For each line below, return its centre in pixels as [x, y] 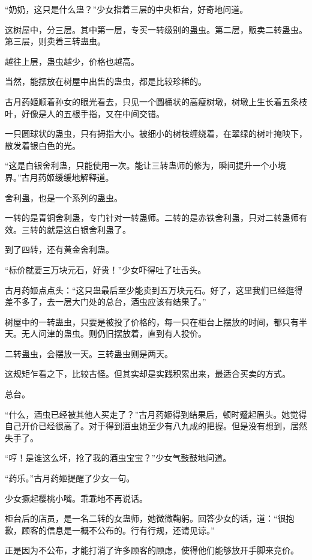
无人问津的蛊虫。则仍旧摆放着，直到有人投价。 [114, 333]
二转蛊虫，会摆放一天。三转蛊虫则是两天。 [89, 353]
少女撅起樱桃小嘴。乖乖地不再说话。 [76, 498]
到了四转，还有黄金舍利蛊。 [59, 249]
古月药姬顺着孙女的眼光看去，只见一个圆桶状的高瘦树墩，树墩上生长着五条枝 [156, 101]
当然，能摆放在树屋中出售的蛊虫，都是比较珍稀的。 [106, 81]
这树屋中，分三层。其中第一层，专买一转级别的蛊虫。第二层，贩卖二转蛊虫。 [156, 29]
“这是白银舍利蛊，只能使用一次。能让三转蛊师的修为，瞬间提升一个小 [141, 165]
